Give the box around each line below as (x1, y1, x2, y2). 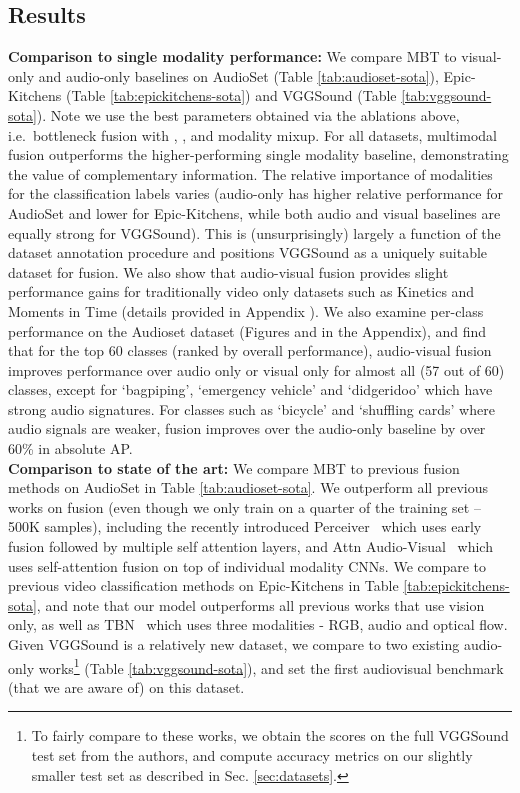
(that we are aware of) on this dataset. (8, 676, 245, 697)
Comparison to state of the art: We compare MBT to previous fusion (8, 457, 460, 478)
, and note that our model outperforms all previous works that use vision (36, 594, 485, 615)
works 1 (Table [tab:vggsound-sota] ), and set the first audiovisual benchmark (38, 654, 504, 678)
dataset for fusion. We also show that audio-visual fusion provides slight (8, 261, 449, 282)
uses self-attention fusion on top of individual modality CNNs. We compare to (8, 555, 487, 576)
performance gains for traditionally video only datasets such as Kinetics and (8, 281, 475, 302)
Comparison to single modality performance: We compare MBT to (8, 46, 457, 67)
